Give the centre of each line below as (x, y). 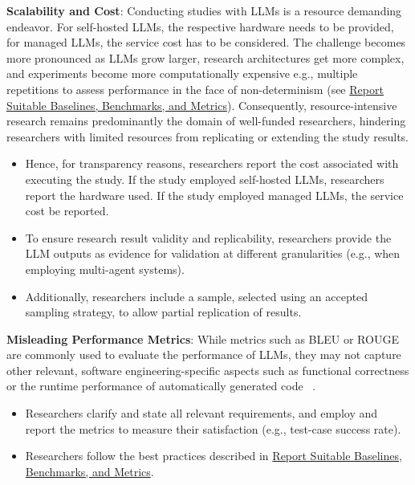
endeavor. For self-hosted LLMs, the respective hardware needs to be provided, (200, 26)
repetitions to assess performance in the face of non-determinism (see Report (195, 89)
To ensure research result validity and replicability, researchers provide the (208, 237)
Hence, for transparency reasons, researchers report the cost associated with (212, 163)
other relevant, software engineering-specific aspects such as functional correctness (208, 370)
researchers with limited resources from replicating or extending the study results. (207, 136)
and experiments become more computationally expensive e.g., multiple (182, 73)
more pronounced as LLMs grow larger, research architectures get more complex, (205, 57)
